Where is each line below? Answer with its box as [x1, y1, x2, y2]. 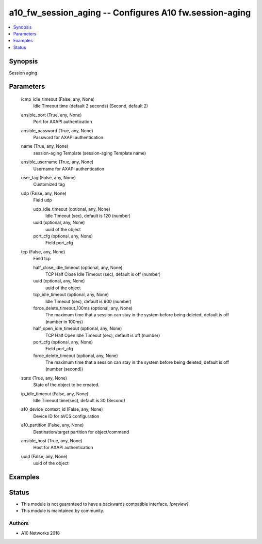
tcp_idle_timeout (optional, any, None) [33, 292, 109, 297]
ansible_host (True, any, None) [21, 438, 82, 443]
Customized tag [33, 182, 65, 187]
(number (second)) [45, 366, 83, 372]
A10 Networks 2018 [21, 530, 60, 536]
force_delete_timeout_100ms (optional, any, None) [33, 305, 133, 311]
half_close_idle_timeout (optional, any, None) [33, 264, 123, 270]
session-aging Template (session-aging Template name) [33, 150, 147, 156]
